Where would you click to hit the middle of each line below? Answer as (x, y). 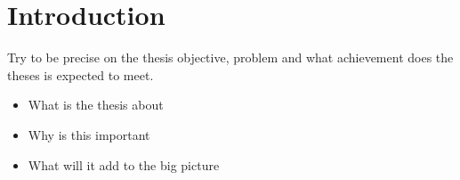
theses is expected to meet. (81, 74)
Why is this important (89, 134)
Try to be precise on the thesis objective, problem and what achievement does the (230, 57)
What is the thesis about (96, 105)
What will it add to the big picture (124, 164)
